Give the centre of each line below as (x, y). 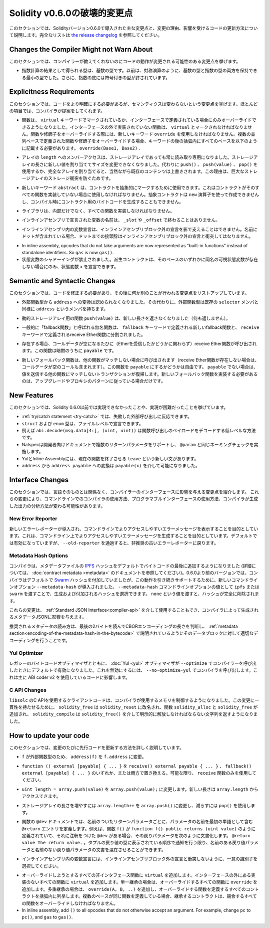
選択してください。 (41, 866)
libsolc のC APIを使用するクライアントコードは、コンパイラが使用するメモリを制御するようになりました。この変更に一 (134, 700)
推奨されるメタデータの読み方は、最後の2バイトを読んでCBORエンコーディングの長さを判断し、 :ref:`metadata (123, 626)
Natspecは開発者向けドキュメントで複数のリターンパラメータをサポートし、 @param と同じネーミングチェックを (138, 444)
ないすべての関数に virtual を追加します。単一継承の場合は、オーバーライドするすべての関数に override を (144, 882)
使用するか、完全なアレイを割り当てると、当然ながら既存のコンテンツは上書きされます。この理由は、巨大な (133, 171)
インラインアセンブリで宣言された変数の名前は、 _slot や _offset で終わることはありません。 (121, 220)
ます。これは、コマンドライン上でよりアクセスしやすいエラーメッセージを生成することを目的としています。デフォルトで (133, 536)
